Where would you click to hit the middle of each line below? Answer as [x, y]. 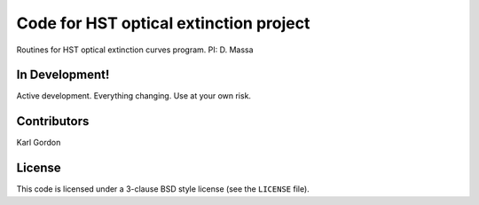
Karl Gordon [39, 143]
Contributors [53, 121]
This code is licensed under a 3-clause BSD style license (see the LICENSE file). [163, 189]
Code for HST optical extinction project [163, 23]
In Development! [63, 75]
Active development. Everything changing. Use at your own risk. [134, 96]
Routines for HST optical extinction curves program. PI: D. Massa [135, 50]
